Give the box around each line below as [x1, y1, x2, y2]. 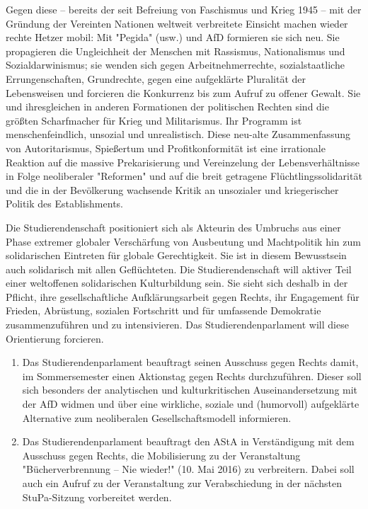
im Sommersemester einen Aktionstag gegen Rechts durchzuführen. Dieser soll [22, 368, 362, 383]
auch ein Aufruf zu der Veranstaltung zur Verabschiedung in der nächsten [22, 476, 343, 490]
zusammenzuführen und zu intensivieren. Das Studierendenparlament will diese [6, 317, 349, 332]
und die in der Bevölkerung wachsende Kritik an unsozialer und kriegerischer [6, 182, 339, 197]
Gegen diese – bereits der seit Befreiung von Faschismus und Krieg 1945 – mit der [6, 2, 362, 16]
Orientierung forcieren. [6, 331, 104, 345]
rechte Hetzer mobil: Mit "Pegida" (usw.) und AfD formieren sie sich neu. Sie [6, 30, 340, 45]
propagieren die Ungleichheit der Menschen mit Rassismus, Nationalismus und [6, 43, 345, 58]
